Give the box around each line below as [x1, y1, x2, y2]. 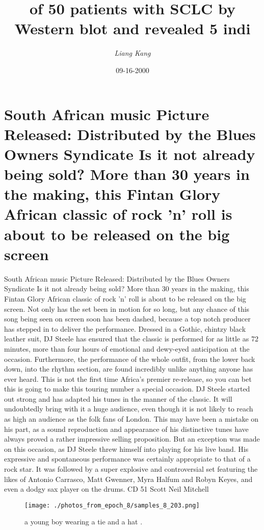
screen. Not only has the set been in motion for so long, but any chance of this [4, 303, 250, 314]
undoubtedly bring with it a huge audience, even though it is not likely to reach [4, 403, 253, 414]
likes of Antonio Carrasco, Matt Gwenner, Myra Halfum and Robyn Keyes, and [4, 473, 253, 484]
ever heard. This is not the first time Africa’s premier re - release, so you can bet [4, 373, 252, 384]
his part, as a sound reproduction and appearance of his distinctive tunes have [4, 423, 249, 434]
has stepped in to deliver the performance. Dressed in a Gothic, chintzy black [4, 323, 246, 334]
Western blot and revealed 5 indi [14, 18, 251, 39]
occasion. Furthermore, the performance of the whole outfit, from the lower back [4, 353, 255, 364]
